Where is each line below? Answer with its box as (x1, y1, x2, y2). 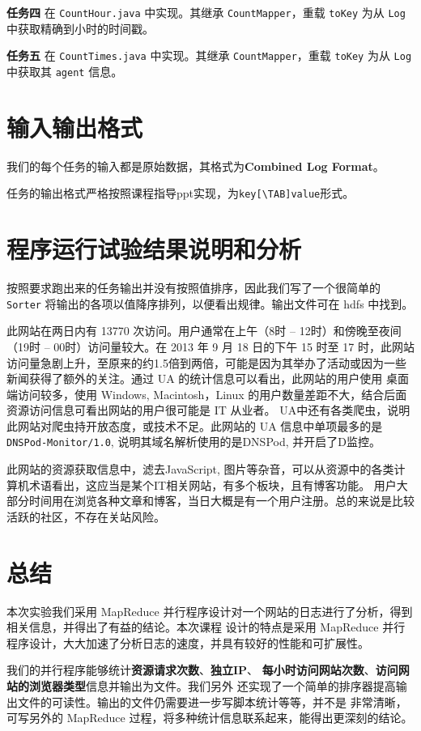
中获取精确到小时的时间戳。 (6, 19, 154, 36)
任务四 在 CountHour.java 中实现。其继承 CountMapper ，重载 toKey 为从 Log (6, 4, 406, 20)
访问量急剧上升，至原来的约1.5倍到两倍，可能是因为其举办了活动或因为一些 (6, 354, 406, 371)
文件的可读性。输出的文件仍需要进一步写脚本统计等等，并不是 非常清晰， (17, 693, 407, 710)
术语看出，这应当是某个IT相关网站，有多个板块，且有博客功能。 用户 (28, 476, 397, 493)
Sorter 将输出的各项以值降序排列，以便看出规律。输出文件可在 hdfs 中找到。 (6, 295, 414, 312)
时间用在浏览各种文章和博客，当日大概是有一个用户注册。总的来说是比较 (28, 492, 415, 509)
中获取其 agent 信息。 (6, 62, 123, 79)
